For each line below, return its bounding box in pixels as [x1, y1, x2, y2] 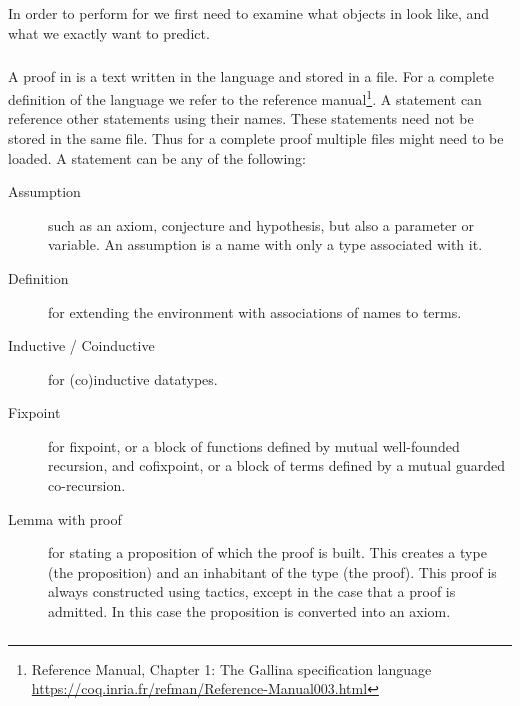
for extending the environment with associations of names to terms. [48, 301, 462, 322]
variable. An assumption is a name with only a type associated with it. [48, 234, 483, 255]
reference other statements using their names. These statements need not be [8, 108, 474, 129]
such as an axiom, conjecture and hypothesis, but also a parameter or [48, 214, 474, 235]
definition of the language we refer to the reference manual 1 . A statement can [8, 86, 482, 109]
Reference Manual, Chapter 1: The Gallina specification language [31, 658, 432, 679]
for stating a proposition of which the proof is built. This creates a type [48, 542, 487, 563]
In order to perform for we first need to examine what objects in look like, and [8, 3, 490, 24]
